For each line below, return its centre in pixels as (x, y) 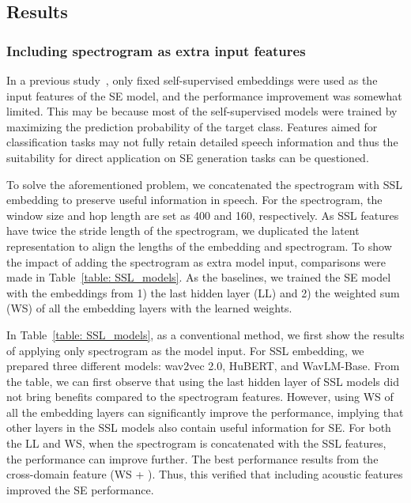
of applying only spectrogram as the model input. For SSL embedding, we (185, 350)
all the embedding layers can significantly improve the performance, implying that (205, 412)
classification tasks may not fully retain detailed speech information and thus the (202, 142)
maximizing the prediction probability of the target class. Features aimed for (192, 126)
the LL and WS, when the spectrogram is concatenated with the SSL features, (196, 443)
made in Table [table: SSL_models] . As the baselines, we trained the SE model (199, 277)
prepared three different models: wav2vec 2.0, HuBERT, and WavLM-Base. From (203, 366)
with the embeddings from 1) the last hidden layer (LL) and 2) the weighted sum (203, 292)
